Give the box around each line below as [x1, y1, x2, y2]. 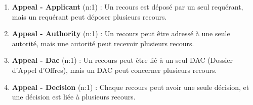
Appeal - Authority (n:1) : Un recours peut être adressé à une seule [12, 28, 230, 39]
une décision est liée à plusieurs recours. [12, 91, 136, 102]
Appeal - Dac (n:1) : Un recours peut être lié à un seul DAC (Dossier [12, 55, 233, 65]
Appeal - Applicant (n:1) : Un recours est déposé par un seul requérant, [12, 2, 243, 12]
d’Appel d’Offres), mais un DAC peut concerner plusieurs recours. [12, 64, 217, 75]
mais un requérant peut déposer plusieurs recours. [12, 11, 167, 22]
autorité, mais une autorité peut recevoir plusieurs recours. [12, 38, 194, 48]
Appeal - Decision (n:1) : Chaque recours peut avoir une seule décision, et [12, 81, 249, 92]
